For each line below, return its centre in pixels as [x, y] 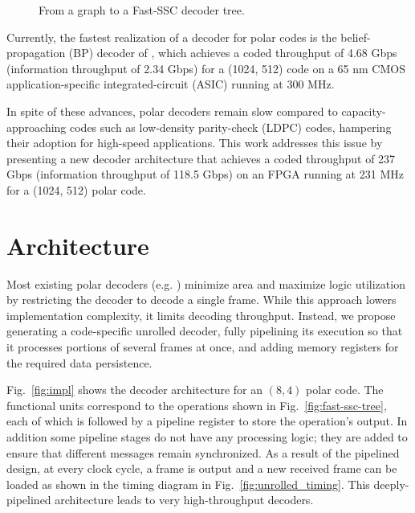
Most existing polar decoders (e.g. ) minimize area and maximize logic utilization [206, 283]
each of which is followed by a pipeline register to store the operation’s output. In [207, 421]
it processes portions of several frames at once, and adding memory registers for [203, 347]
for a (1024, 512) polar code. [76, 189]
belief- [356, 37]
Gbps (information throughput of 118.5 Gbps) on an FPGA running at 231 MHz [205, 174]
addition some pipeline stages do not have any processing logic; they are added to [207, 437]
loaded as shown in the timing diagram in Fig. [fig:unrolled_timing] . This [188, 484]
